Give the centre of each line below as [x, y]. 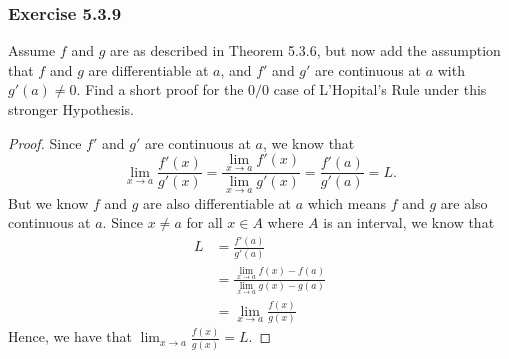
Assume [32, 50]
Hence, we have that [70, 336]
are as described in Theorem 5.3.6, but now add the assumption [305, 50]
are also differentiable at [217, 202]
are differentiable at [148, 69]
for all [204, 222]
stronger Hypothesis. [71, 109]
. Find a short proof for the [160, 89]
